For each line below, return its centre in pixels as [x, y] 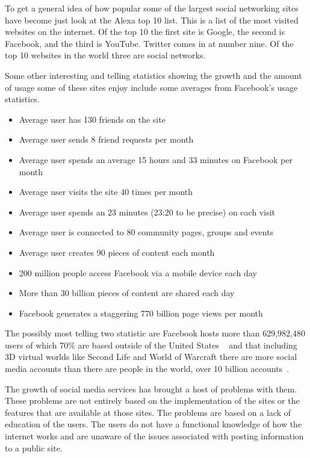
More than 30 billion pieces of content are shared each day [127, 293]
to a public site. [34, 447]
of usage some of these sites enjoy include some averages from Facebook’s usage [151, 87]
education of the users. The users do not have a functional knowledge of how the [153, 424]
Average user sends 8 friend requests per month [106, 139]
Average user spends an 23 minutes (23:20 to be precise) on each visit [147, 212]
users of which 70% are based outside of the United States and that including [151, 345]
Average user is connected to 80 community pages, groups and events [146, 232]
